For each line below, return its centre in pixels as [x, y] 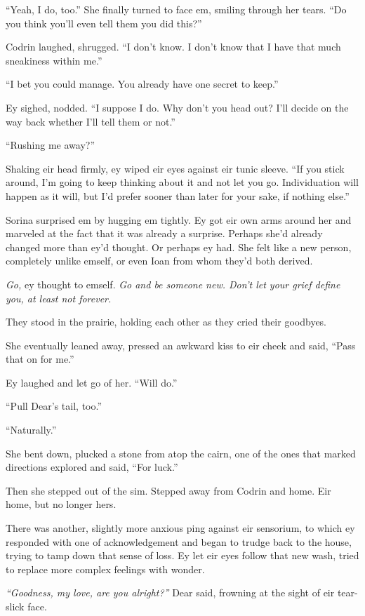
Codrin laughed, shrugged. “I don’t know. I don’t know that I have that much [173, 47]
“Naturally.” [31, 430]
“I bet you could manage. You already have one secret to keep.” [142, 84]
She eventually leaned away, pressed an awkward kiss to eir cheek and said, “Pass [181, 345]
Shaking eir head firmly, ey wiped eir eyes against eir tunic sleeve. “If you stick [175, 168]
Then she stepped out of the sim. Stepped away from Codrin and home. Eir [168, 490]
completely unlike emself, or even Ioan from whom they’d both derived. [159, 261]
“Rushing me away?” [51, 145]
